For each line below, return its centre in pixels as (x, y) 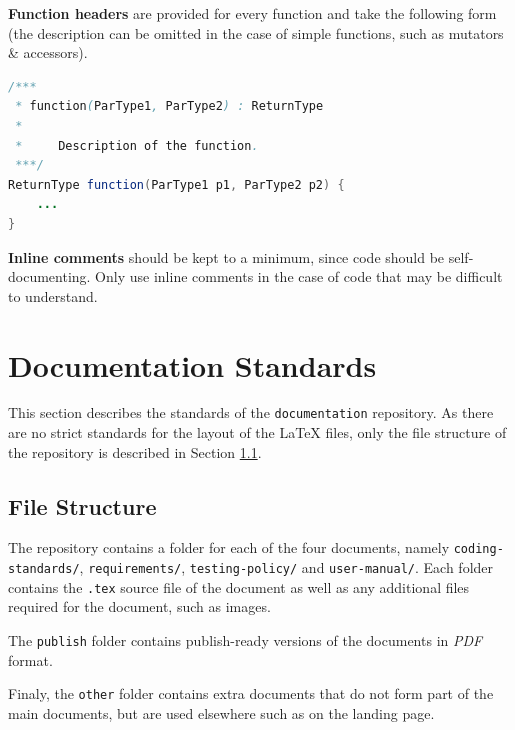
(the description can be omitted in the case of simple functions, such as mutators (256, 32)
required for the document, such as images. (139, 606)
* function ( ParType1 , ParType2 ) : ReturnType (169, 106)
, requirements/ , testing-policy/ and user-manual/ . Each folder (286, 567)
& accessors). (48, 52)
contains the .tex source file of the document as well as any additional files (239, 586)
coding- (478, 549)
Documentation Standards (192, 364)
